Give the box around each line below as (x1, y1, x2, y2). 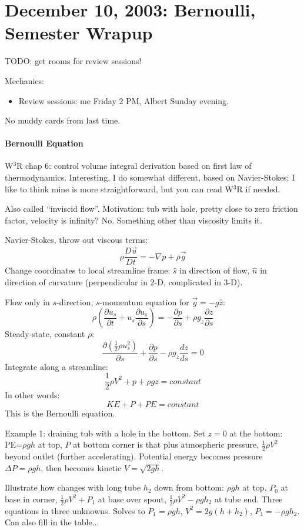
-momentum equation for (99, 295, 189, 308)
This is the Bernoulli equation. (5, 406, 115, 419)
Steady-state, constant (5, 328, 85, 340)
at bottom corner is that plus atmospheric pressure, (73, 438, 259, 451)
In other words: (5, 389, 60, 401)
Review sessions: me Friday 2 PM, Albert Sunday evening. (18, 94, 229, 106)
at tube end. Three (215, 492, 283, 505)
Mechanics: (5, 74, 44, 86)
